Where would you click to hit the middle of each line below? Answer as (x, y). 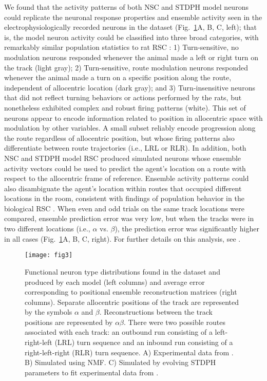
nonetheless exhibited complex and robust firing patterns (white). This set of (125, 107)
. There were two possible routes (175, 322)
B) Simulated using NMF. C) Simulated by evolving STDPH (120, 362)
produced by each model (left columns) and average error (115, 282)
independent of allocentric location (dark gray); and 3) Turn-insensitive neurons (130, 87)
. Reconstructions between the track (156, 312)
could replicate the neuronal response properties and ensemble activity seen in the (133, 17)
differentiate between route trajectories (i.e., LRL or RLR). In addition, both (125, 148)
